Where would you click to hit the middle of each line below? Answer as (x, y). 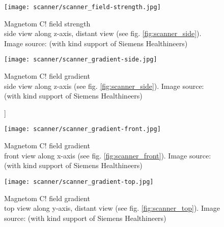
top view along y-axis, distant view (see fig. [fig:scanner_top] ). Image (112, 208)
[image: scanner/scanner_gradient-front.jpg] (82, 129)
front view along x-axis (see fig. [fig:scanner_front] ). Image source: (108, 155)
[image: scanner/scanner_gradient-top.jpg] (79, 182)
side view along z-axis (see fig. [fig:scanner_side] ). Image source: (104, 86)
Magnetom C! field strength (47, 23)
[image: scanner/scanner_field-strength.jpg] (82, 7)
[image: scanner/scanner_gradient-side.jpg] (81, 60)
